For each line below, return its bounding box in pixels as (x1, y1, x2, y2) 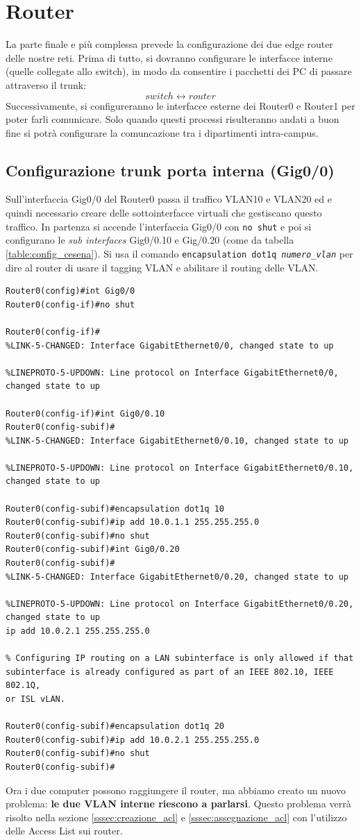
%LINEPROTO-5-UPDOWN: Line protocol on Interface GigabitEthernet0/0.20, (6, 598, 354, 609)
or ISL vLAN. (6, 694, 65, 704)
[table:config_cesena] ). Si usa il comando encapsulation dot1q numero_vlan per (6, 246, 353, 260)
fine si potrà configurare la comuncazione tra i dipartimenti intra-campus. (6, 125, 319, 140)
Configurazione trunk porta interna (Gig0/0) (6, 159, 335, 180)
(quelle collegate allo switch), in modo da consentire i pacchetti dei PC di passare (6, 64, 352, 78)
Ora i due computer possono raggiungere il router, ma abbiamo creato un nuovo (6, 782, 346, 797)
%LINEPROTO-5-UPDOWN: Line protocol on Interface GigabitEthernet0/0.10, (6, 462, 354, 473)
